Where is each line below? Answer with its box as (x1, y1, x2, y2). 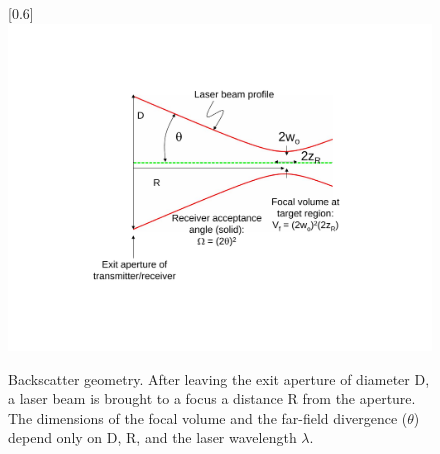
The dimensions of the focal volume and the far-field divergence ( (8, 407, 408, 428)
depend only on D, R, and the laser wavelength (8, 427, 297, 448)
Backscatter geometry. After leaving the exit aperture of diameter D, (8, 368, 430, 389)
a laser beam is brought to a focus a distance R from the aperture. (8, 388, 416, 409)
